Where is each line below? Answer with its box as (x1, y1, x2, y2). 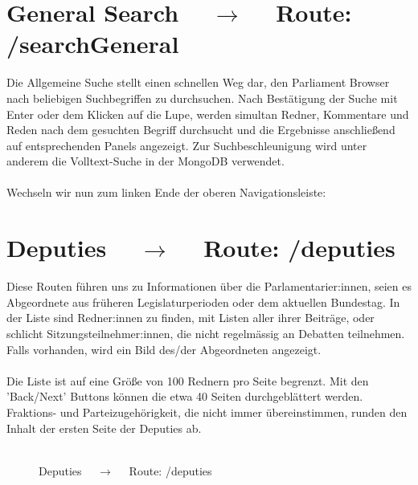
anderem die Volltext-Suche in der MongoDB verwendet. (6, 153, 285, 169)
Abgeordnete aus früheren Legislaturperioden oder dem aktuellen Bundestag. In (6, 293, 400, 310)
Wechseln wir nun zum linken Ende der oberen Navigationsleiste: (6, 184, 326, 201)
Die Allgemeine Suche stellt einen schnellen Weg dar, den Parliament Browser (6, 74, 390, 91)
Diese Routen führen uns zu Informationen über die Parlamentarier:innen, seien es (6, 278, 412, 295)
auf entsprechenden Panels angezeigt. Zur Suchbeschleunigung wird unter (6, 137, 367, 153)
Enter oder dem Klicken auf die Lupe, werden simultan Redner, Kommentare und (6, 105, 409, 122)
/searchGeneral (6, 27, 179, 60)
